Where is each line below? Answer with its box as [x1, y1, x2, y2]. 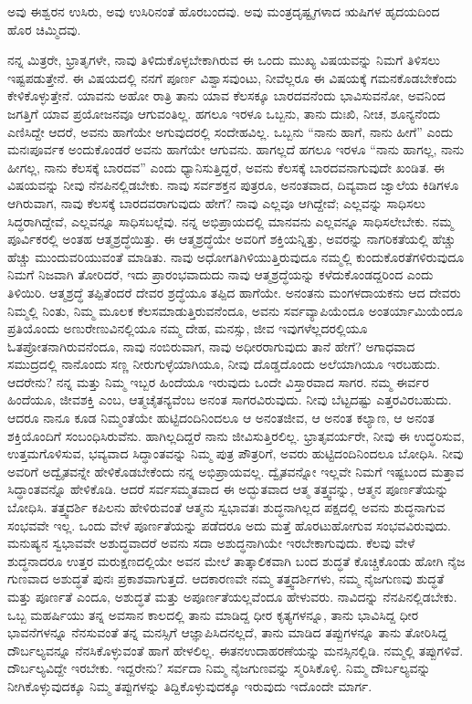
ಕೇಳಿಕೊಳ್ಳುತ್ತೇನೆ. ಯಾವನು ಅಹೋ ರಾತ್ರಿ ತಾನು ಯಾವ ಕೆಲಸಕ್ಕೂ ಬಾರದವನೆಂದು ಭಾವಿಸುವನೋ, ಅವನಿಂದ [7, 86, 446, 105]
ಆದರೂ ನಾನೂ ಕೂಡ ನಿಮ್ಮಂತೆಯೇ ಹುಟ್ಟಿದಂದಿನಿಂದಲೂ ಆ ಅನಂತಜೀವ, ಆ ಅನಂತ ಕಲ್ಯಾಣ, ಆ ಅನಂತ [7, 408, 435, 427]
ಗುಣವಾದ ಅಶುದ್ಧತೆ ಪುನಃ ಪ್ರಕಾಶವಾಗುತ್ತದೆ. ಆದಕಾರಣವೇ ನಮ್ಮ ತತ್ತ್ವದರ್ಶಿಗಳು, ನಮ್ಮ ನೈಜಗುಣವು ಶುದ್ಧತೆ [7, 569, 445, 588]
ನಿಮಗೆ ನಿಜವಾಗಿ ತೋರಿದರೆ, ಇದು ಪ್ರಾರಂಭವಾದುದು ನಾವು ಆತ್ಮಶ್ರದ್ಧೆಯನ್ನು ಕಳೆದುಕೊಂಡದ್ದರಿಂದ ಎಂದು [7, 265, 434, 284]
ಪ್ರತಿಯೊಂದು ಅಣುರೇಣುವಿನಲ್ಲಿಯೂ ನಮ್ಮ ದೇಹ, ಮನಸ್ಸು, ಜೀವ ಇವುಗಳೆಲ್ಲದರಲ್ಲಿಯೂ [7, 319, 368, 338]
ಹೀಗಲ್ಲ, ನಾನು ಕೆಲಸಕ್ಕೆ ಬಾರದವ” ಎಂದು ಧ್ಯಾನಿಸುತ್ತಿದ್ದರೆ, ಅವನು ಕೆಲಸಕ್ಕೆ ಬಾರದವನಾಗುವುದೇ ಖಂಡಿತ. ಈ [7, 157, 446, 176]
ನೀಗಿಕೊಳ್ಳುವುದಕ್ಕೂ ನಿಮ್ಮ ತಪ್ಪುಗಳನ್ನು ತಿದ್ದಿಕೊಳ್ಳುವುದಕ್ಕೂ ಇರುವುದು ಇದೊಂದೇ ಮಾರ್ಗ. [7, 676, 372, 695]
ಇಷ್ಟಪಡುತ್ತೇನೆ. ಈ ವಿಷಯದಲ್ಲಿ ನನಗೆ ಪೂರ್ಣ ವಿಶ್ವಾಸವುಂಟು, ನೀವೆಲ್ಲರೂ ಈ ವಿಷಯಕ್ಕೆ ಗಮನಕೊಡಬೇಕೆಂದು [7, 68, 457, 87]
